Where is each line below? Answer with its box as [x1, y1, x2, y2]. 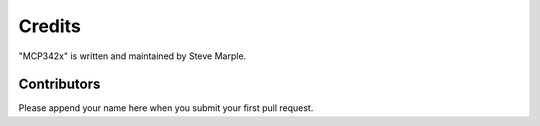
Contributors [18, 76, 101, 93]
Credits [18, 15, 82, 37]
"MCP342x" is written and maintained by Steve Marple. [18, 50, 247, 62]
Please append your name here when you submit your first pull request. [18, 102, 314, 114]
